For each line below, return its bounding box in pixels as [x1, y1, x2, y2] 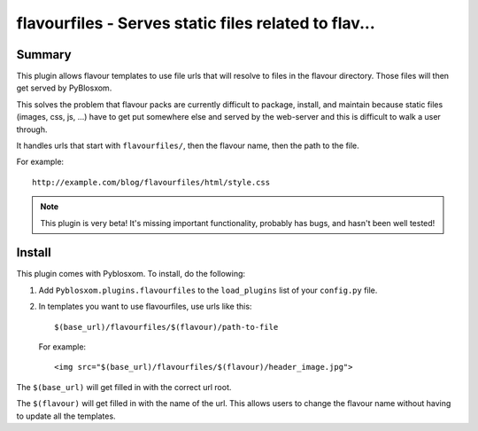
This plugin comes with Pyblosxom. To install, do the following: [16, 269, 246, 279]
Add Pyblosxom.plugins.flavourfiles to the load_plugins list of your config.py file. [38, 285, 378, 295]
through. [16, 124, 48, 135]
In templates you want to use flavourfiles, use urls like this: [38, 302, 252, 312]
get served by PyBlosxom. [16, 82, 112, 93]
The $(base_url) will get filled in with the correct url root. [16, 381, 232, 392]
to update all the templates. [16, 411, 116, 421]
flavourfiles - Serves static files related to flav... [16, 13, 375, 33]
